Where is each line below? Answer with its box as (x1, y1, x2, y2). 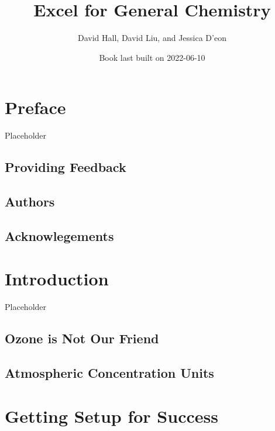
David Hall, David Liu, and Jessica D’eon (78, 32, 226, 44)
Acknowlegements (5, 226, 114, 244)
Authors (5, 192, 55, 211)
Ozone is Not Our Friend (5, 329, 159, 347)
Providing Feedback (5, 158, 126, 176)
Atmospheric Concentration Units (5, 364, 214, 382)
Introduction (5, 267, 109, 291)
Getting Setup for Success (5, 404, 218, 427)
